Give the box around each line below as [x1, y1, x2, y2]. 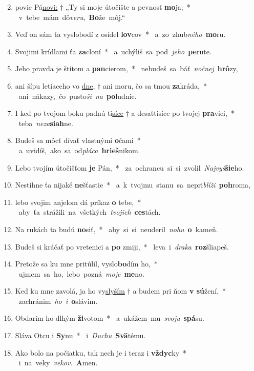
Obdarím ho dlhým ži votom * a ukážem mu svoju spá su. [15, 313, 204, 323]
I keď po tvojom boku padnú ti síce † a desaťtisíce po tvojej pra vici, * [15, 108, 235, 118]
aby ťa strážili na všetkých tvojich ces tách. [18, 207, 161, 217]
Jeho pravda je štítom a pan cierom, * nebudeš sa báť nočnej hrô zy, [15, 63, 238, 74]
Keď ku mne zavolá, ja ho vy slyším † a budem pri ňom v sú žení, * [15, 285, 226, 296]
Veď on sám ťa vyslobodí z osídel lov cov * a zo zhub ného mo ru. [15, 29, 226, 39]
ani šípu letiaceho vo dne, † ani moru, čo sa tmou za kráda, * [15, 80, 207, 91]
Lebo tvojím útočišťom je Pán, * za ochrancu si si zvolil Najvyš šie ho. [15, 162, 244, 173]
